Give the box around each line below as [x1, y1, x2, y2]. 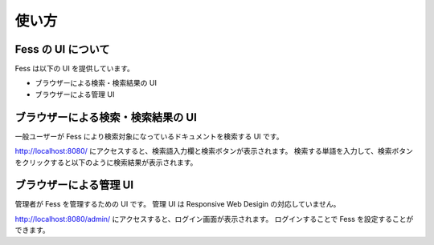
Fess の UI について [14, 42, 110, 56]
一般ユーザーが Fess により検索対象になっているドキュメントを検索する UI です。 [14, 131, 284, 141]
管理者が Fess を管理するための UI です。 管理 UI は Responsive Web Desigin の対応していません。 [14, 199, 341, 209]
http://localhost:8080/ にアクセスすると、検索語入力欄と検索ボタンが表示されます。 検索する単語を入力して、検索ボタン [14, 147, 414, 156]
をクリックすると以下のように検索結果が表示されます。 [14, 157, 198, 167]
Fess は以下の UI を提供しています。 [14, 64, 134, 74]
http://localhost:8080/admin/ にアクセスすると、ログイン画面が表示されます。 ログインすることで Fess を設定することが [14, 214, 414, 223]
